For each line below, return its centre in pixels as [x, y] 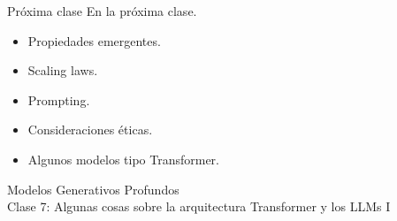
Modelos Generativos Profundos [93, 189]
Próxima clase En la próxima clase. [102, 11]
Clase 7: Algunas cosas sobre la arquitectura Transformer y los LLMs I [199, 206]
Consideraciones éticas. [90, 130]
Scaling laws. [63, 70]
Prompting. [59, 99]
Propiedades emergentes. [94, 40]
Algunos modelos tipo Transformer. [123, 159]
